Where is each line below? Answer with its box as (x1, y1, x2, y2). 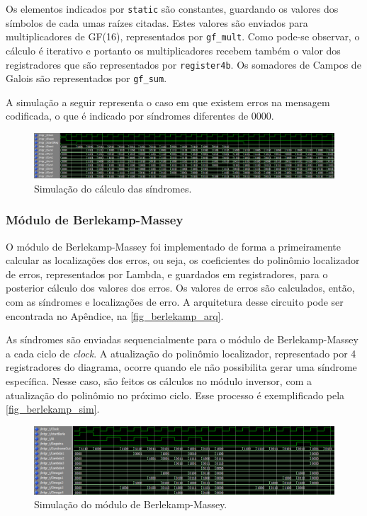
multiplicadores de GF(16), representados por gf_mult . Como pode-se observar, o (6, 29, 360, 44)
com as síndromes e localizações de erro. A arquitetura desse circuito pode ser (6, 294, 344, 309)
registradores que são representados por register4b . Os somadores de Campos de (6, 57, 361, 71)
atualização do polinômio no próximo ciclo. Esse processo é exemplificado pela (6, 387, 345, 402)
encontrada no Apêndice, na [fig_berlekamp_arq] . (6, 308, 224, 323)
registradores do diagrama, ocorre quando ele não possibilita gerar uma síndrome (6, 360, 357, 374)
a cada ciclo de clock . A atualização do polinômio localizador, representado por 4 (6, 345, 356, 360)
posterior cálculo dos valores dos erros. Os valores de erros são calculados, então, (6, 280, 355, 295)
